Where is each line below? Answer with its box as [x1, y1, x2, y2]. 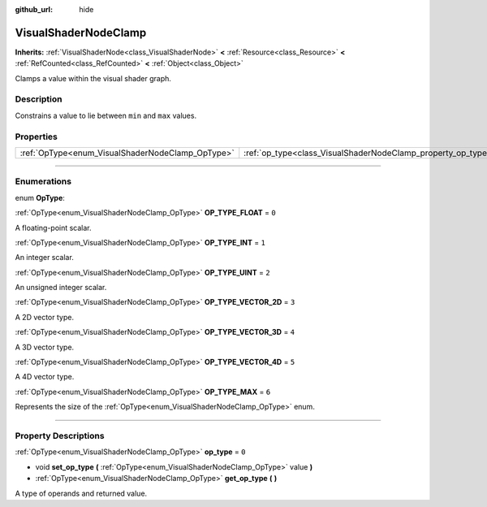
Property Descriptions [15, 430, 105, 441]
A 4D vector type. [15, 372, 75, 382]
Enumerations [15, 175, 72, 187]
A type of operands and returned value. [15, 488, 148, 498]
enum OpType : [15, 193, 65, 202]
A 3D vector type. [15, 342, 75, 352]
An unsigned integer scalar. [15, 283, 107, 292]
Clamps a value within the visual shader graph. [15, 73, 172, 83]
